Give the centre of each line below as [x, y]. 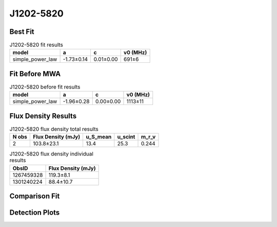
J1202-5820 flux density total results [54, 129]
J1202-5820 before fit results [45, 87]
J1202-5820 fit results [36, 45]
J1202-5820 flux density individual [51, 154]
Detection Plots [35, 213]
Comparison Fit [35, 196]
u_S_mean [99, 137]
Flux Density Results [43, 116]
